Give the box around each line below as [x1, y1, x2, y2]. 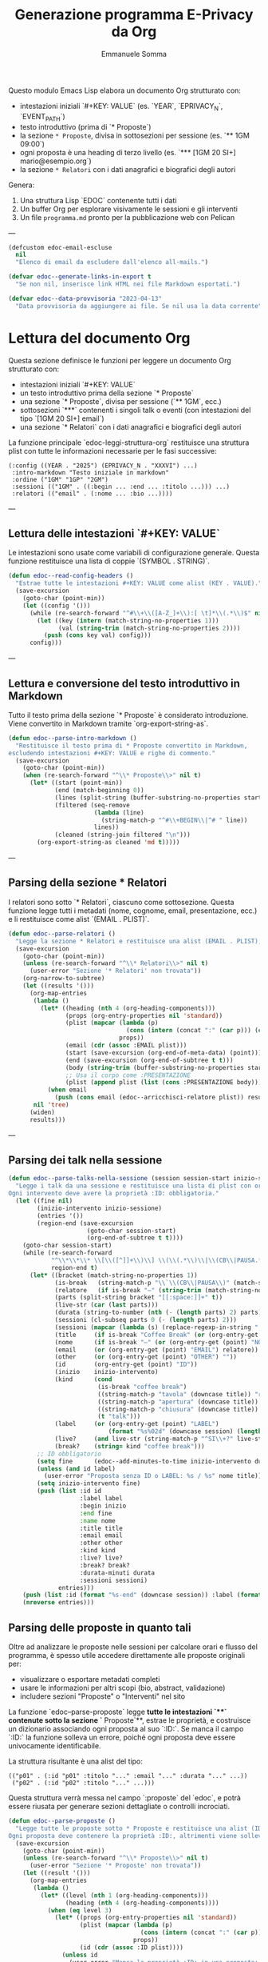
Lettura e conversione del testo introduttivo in [8, 676, 241, 690]
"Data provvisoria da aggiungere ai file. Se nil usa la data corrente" [15, 302, 262, 310]
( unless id [61, 1951, 98, 1959]
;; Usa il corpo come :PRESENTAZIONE [65, 1071, 191, 1079]
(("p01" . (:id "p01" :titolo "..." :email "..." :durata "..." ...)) [8, 1772, 248, 1780]
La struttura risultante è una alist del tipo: [8, 1756, 144, 1766]
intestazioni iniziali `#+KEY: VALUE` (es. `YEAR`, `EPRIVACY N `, [19, 101, 223, 113]
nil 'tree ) [33, 1101, 69, 1109]
